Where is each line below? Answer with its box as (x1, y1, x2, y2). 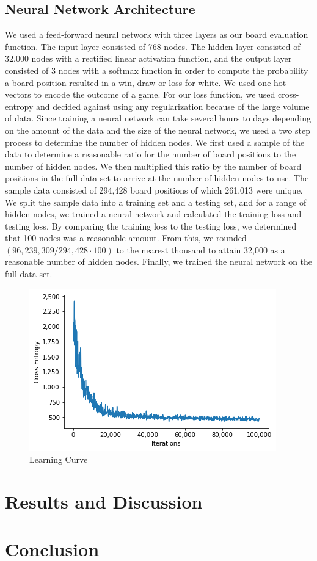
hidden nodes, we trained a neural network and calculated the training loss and (5, 208, 302, 220)
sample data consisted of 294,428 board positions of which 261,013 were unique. (5, 183, 303, 196)
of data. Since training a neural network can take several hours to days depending (5, 112, 311, 125)
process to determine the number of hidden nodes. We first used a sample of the (5, 136, 305, 148)
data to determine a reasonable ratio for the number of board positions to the (5, 148, 296, 161)
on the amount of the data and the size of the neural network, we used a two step (5, 123, 310, 136)
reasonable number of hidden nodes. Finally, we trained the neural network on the (5, 255, 313, 268)
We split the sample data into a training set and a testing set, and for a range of (5, 195, 307, 208)
